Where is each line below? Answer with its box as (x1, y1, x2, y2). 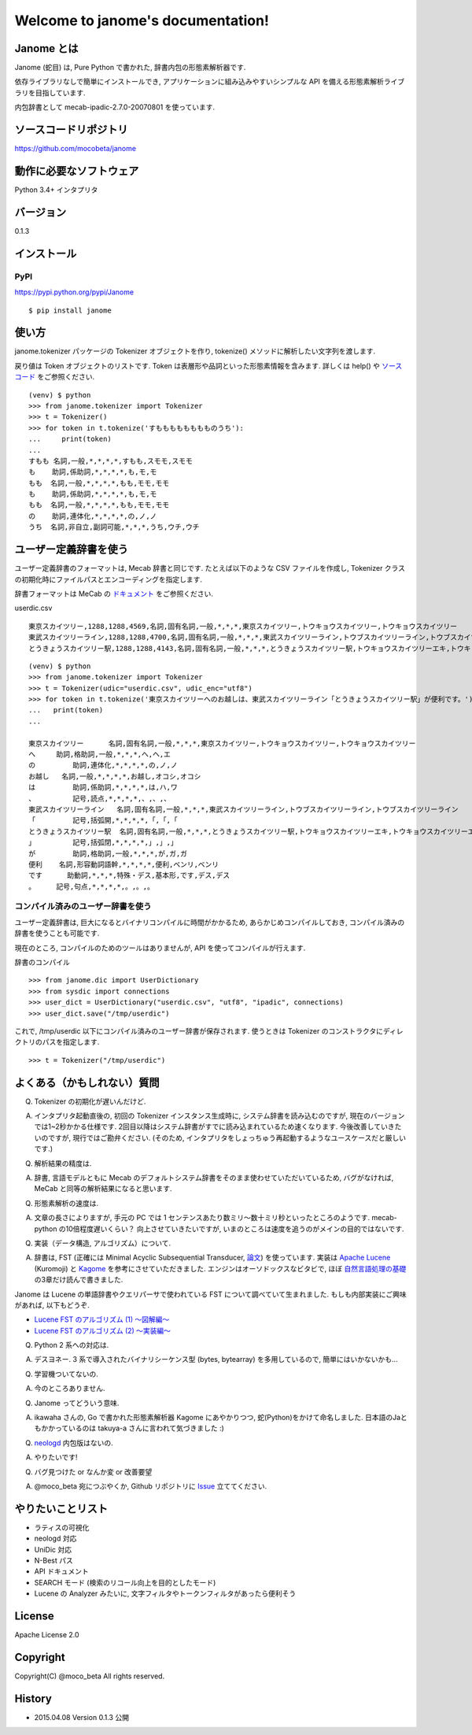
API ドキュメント (34, 1567, 90, 1576)
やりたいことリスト (14, 1502, 108, 1515)
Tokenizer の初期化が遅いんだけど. (34, 1097, 146, 1106)
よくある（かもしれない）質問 (14, 1075, 160, 1089)
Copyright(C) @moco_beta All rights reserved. (14, 1671, 165, 1681)
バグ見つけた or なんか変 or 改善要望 (34, 1467, 153, 1476)
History (14, 1692, 53, 1705)
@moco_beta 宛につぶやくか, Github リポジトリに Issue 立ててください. (34, 1482, 267, 1491)
